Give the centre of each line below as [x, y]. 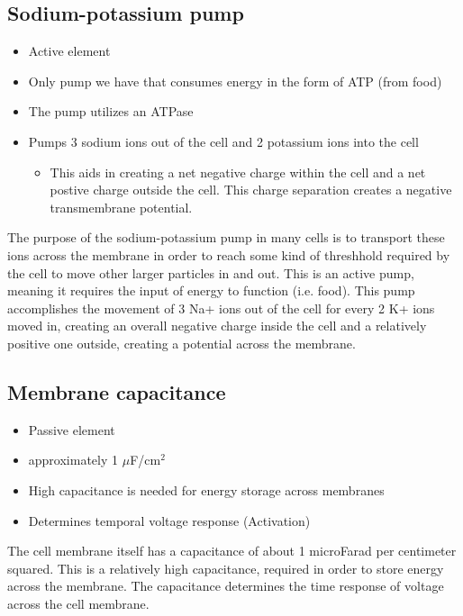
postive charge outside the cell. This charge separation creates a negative [251, 190]
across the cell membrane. [78, 603]
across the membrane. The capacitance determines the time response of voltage [226, 586]
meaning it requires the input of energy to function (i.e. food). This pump [211, 290]
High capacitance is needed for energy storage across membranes [206, 489]
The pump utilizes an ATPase [111, 111]
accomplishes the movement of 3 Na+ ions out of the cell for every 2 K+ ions [221, 308]
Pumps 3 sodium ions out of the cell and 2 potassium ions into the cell [223, 141]
